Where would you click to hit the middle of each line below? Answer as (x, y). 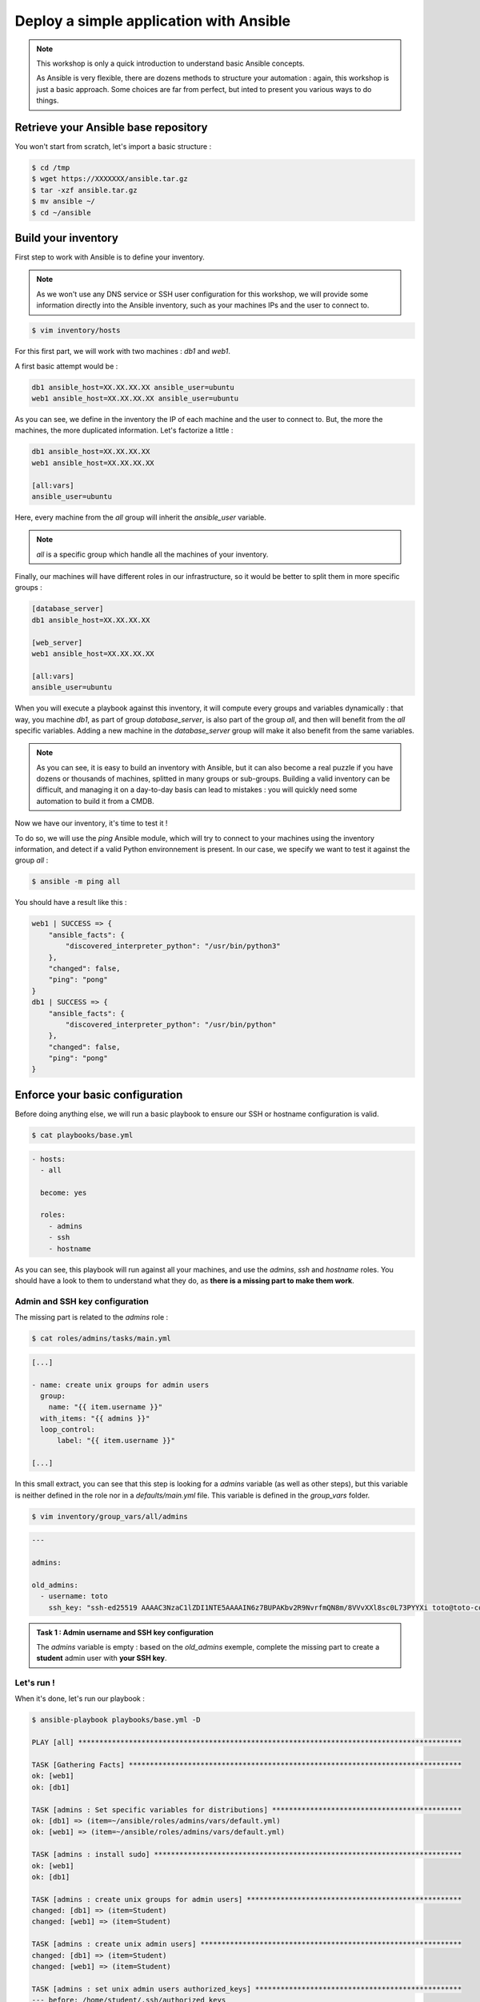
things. (48, 101)
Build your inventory (67, 237)
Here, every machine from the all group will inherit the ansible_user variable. (141, 517)
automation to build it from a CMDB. (96, 801)
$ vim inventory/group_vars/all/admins (110, 1516)
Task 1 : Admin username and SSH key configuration (125, 1632)
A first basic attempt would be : (66, 366)
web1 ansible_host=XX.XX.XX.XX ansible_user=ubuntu (135, 398)
